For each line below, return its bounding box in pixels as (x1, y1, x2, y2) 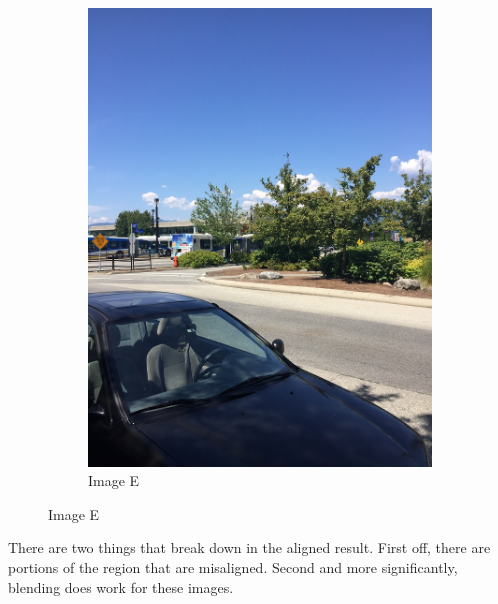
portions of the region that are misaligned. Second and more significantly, (8, 557, 458, 578)
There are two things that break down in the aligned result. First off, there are (8, 537, 491, 558)
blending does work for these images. (8, 576, 234, 597)
